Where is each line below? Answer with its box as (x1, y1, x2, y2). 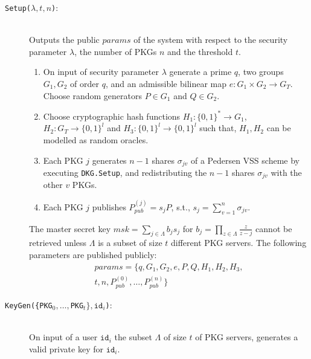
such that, (199, 121, 237, 134)
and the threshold (167, 45, 233, 57)
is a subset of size (98, 236, 162, 249)
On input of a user (29, 331, 98, 343)
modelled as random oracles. (43, 133, 149, 146)
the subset (114, 331, 152, 343)
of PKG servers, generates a (195, 331, 298, 343)
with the (271, 166, 302, 178)
